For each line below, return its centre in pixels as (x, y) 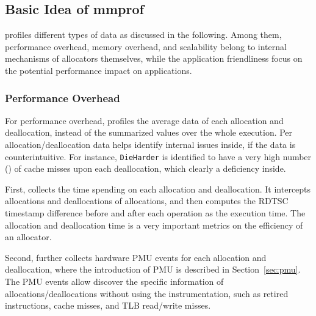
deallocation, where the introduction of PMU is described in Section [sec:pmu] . (153, 269)
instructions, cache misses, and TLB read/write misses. (108, 305)
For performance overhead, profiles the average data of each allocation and (144, 120)
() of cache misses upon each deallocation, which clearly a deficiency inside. (145, 168)
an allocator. (28, 237)
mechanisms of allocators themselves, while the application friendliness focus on (154, 58)
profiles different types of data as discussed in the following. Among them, (143, 35)
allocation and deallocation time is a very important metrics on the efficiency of (154, 225)
